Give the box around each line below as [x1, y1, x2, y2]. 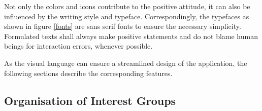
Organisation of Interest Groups [4, 92, 176, 108]
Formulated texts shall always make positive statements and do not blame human [4, 30, 258, 41]
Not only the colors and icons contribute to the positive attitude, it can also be [4, 1, 250, 11]
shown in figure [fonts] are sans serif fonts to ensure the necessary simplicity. [4, 21, 241, 31]
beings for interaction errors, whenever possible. [4, 41, 153, 51]
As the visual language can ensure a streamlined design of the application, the [4, 57, 247, 68]
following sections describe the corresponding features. [4, 67, 173, 78]
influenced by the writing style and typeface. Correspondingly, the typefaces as [4, 11, 249, 21]
